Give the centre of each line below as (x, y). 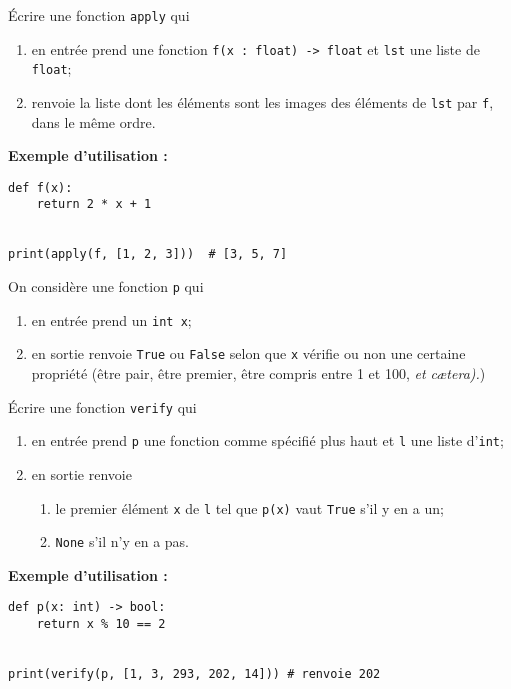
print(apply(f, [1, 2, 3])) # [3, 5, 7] (148, 254)
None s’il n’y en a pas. (122, 541)
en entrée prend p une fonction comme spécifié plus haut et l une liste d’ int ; (267, 440)
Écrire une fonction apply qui (99, 15)
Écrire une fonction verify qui (102, 406)
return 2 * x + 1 (94, 204)
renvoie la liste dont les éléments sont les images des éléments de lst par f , (262, 101)
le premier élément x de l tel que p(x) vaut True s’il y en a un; (249, 507)
